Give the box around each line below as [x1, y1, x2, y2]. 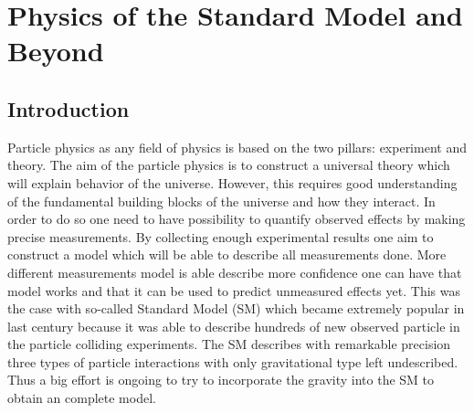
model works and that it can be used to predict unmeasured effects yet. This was [7, 281, 460, 300]
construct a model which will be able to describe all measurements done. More [7, 245, 447, 264]
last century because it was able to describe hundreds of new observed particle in [7, 316, 460, 335]
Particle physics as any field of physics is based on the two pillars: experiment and [7, 137, 467, 156]
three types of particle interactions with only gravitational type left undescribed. [7, 352, 458, 371]
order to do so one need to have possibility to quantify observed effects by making [7, 209, 466, 228]
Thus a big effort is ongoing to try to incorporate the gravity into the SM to [7, 370, 435, 389]
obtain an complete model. [7, 388, 156, 408]
